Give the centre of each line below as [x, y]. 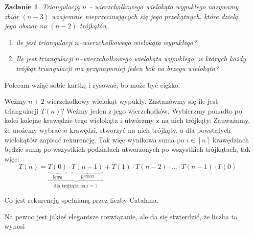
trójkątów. [94, 26]
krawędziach [231, 139]
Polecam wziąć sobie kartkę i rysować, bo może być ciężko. [92, 84]
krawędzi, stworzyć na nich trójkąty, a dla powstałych [150, 129]
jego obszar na [26, 26]
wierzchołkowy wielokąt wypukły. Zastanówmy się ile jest [132, 101]
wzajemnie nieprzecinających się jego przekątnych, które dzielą [145, 16]
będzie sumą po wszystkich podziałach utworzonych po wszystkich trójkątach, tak [127, 149]
